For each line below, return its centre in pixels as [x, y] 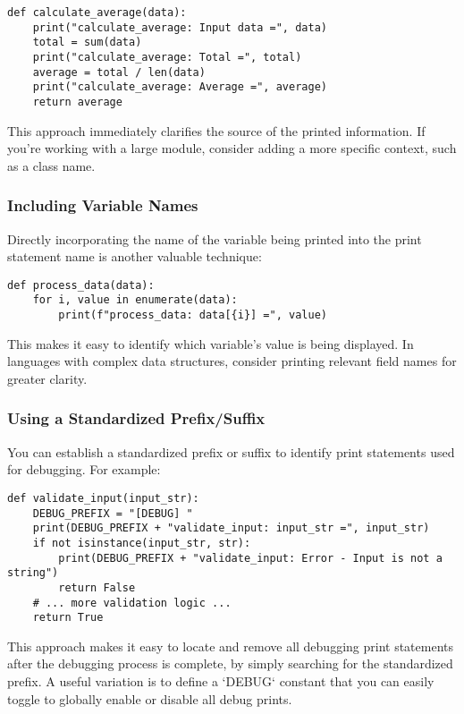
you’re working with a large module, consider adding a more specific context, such [232, 148]
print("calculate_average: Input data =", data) [180, 27]
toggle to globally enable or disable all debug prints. [150, 698]
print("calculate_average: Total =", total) [167, 57]
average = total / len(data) [119, 72]
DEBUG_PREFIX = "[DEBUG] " [113, 513]
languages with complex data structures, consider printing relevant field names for [232, 361]
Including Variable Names [103, 205]
